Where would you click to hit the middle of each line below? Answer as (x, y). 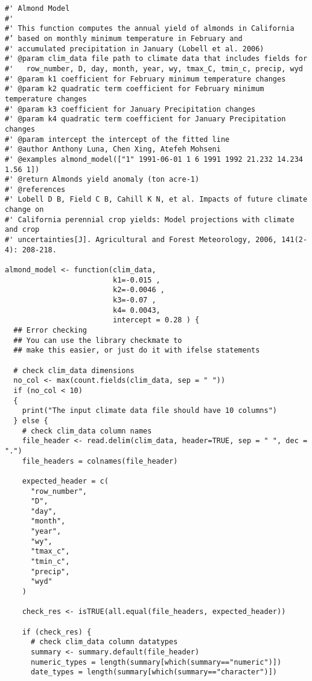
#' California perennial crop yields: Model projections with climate (150, 219)
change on (24, 210)
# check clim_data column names (87, 431)
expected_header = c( (65, 481)
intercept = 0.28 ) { (156, 320)
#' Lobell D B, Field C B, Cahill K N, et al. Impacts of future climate (156, 200)
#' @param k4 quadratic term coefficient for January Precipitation (145, 119)
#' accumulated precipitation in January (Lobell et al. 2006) (135, 49)
